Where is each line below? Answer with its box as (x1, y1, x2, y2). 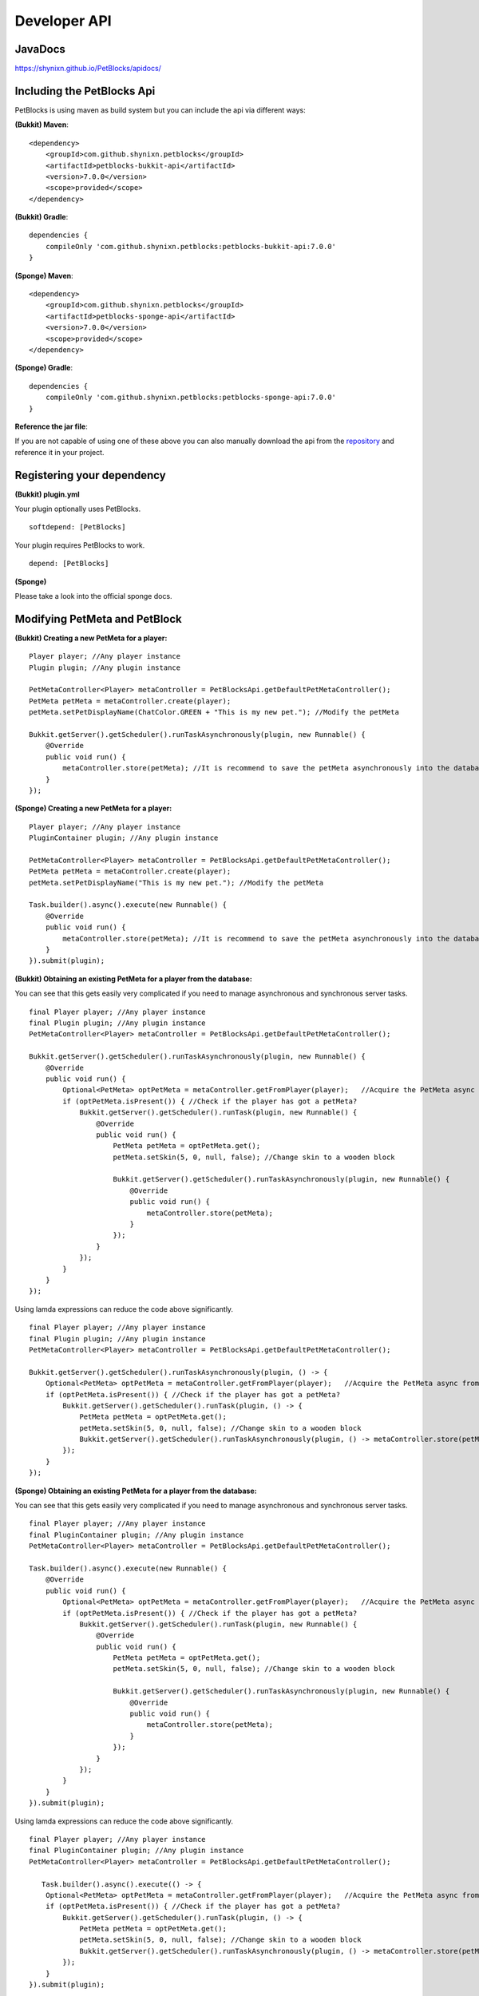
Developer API (14, 12, 112, 30)
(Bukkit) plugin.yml (14, 489, 80, 499)
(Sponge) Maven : (14, 271, 73, 280)
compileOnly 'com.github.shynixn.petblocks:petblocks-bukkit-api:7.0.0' (45, 242, 337, 251)
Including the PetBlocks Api (14, 84, 156, 97)
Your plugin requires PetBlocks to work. (14, 540, 145, 550)
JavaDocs (14, 42, 65, 56)
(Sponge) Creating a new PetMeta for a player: (14, 803, 172, 814)
